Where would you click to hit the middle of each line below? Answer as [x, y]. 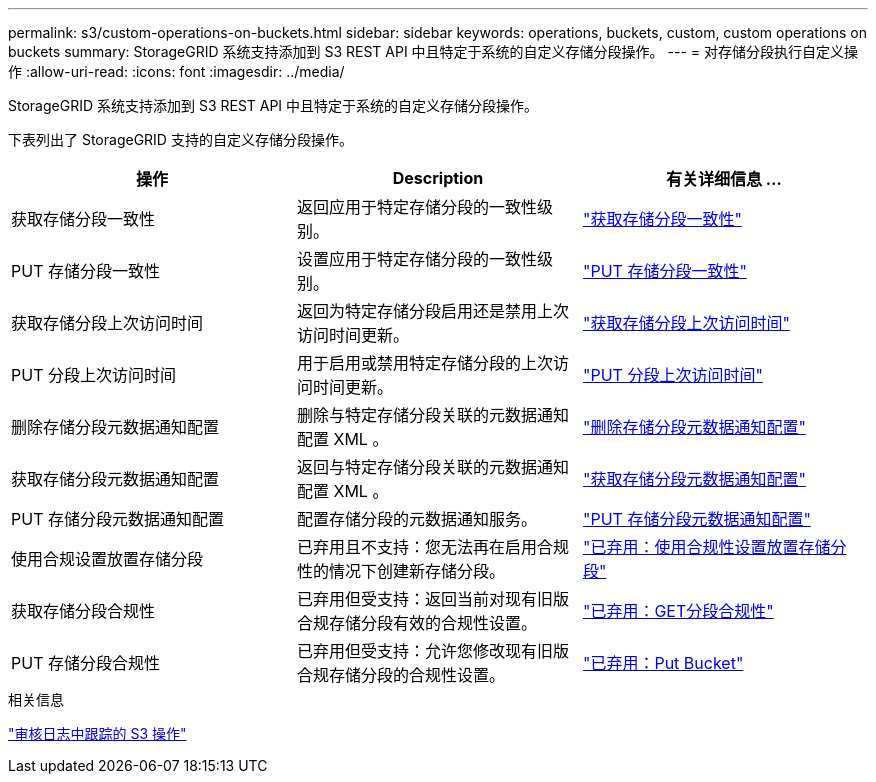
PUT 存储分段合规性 [85, 663]
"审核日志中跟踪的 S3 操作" [97, 733]
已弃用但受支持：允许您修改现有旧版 [432, 651]
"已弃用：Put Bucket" [663, 663]
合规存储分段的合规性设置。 [400, 675]
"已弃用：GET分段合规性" [678, 611]
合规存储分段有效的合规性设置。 [416, 623]
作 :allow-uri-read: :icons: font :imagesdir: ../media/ [176, 71]
